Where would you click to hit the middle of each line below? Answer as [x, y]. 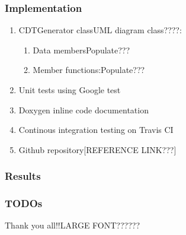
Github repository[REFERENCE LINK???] [97, 149]
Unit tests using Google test [70, 90]
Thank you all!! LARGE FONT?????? [72, 225]
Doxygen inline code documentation [84, 109]
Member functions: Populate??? [89, 70]
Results [23, 176]
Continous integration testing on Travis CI [96, 130]
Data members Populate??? [81, 50]
